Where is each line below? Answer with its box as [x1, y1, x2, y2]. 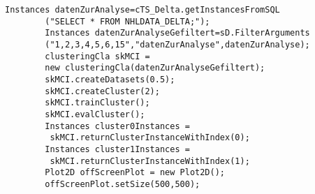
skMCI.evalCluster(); [45, 109, 145, 119]
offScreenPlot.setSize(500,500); [45, 179, 200, 189]
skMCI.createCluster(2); [45, 86, 160, 96]
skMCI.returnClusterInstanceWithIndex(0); [50, 133, 250, 143]
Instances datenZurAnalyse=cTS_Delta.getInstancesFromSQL [5, 5, 280, 15]
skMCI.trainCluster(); [45, 98, 150, 108]
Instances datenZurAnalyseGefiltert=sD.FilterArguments [45, 28, 310, 38]
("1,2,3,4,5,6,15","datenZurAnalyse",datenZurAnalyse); [45, 39, 310, 50]
